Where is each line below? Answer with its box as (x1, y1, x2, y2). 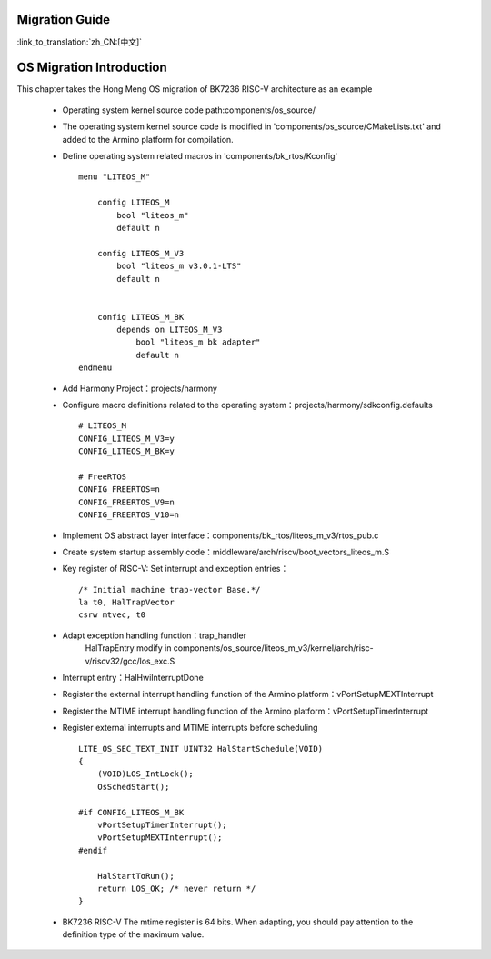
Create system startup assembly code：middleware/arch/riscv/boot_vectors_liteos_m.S (62, 546, 390, 557)
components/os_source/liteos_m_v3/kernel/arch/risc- (173, 643, 374, 654)
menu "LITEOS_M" (78, 172, 151, 182)
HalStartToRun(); (96, 871, 175, 881)
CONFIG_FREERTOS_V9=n (78, 496, 175, 507)
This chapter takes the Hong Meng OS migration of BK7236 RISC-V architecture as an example (16, 84, 373, 95)
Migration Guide (16, 12, 111, 27)
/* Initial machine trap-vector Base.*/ (78, 584, 261, 594)
